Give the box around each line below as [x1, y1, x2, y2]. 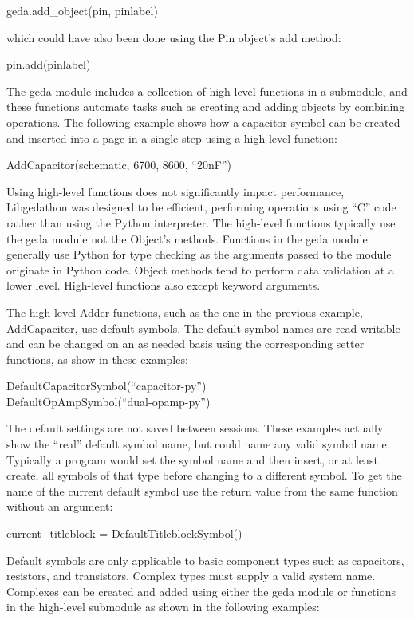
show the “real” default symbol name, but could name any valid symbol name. [6, 436, 390, 452]
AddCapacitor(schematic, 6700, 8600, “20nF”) [6, 156, 231, 173]
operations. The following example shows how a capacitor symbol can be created [6, 113, 400, 130]
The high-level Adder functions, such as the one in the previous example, [6, 303, 363, 320]
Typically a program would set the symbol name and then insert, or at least [6, 451, 378, 468]
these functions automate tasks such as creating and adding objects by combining [6, 98, 405, 115]
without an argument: [6, 498, 113, 515]
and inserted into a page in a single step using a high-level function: [6, 129, 337, 146]
